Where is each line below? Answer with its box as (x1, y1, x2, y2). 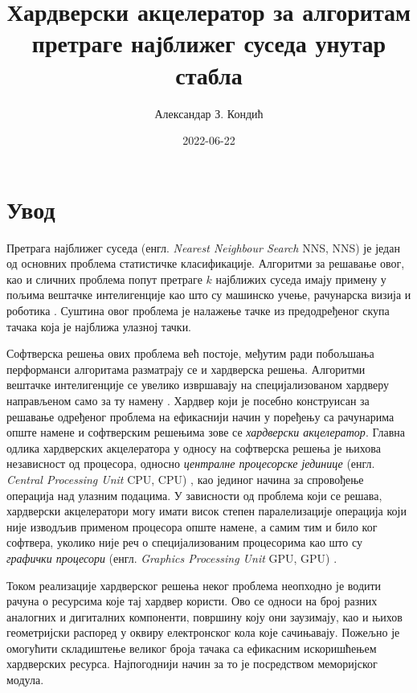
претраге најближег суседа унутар (31, 27, 386, 59)
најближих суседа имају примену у (215, 270, 386, 287)
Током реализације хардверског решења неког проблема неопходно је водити (6, 576, 382, 593)
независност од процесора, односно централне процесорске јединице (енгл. (6, 455, 375, 472)
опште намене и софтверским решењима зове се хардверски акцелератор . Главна (6, 424, 405, 441)
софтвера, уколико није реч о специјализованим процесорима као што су (6, 534, 362, 551)
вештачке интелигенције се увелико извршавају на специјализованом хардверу (6, 376, 390, 393)
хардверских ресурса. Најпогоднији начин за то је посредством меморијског (6, 655, 378, 672)
